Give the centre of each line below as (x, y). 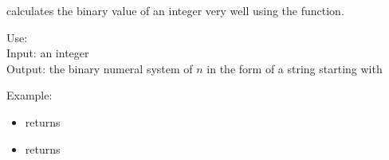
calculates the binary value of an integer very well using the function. (175, 10)
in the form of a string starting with (295, 68)
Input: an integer (48, 53)
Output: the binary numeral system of (100, 68)
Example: (29, 95)
